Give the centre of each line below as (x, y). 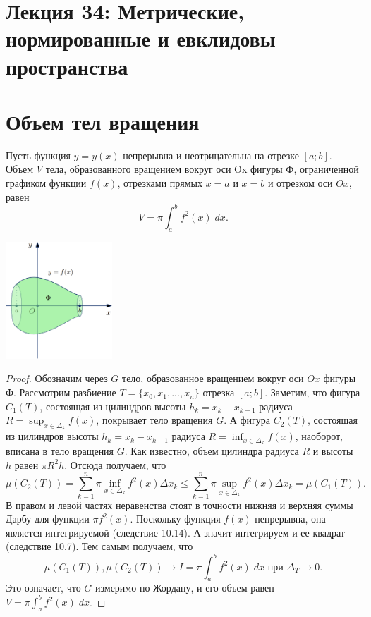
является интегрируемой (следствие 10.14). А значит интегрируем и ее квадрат (175, 532)
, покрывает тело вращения (154, 420)
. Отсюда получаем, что (115, 464)
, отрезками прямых (160, 183)
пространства (67, 66)
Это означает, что (43, 588)
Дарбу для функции (48, 519)
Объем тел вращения (103, 121)
